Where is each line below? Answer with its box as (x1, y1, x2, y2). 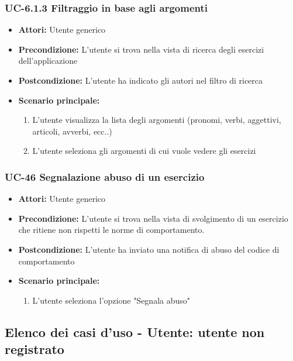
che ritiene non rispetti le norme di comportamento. (18, 224, 205, 236)
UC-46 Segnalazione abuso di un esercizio (5, 169, 205, 184)
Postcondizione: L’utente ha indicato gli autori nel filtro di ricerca (18, 74, 263, 86)
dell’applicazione (18, 54, 78, 67)
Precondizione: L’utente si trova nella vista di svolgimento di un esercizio (18, 212, 288, 224)
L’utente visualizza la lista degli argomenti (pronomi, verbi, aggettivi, (32, 114, 281, 126)
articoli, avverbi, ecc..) (32, 125, 112, 137)
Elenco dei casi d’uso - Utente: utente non (5, 322, 265, 341)
